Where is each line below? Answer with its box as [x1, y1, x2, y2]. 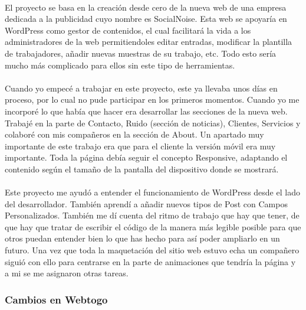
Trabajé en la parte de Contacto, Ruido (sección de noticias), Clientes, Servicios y [5, 116, 301, 129]
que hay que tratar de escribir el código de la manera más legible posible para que [5, 220, 301, 233]
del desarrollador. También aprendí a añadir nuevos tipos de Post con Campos [5, 197, 288, 210]
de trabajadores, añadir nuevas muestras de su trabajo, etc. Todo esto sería [5, 47, 277, 59]
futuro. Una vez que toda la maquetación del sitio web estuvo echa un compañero [5, 244, 300, 256]
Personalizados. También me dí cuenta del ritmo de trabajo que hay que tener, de [5, 209, 300, 221]
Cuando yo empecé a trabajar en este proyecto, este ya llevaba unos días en [5, 81, 278, 94]
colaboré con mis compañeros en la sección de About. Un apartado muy [5, 128, 264, 141]
